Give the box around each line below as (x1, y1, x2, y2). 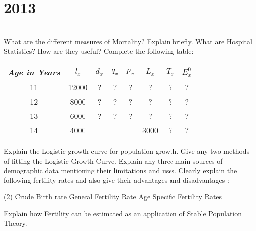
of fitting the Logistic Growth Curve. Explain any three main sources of (4, 155, 223, 166)
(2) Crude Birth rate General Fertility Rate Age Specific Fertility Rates (4, 191, 222, 202)
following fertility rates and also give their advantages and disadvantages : (4, 174, 229, 185)
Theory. (4, 218, 27, 228)
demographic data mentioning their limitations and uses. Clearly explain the (4, 165, 237, 175)
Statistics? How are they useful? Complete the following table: (4, 46, 194, 56)
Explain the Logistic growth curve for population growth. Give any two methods (4, 145, 250, 156)
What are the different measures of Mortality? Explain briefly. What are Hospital (4, 36, 252, 46)
